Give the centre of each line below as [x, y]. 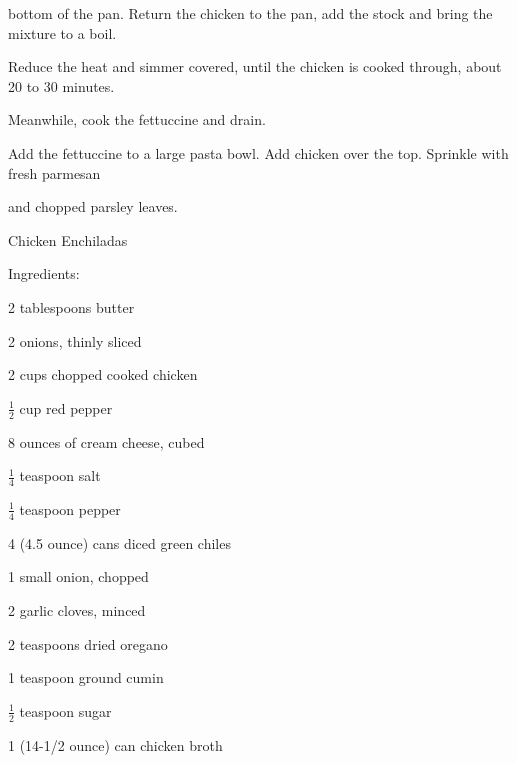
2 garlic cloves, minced [77, 609]
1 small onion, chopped [78, 576]
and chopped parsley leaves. [93, 206]
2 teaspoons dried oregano [88, 643]
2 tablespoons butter [71, 306]
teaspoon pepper [70, 508]
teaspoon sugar [65, 710]
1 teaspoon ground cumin [86, 677]
